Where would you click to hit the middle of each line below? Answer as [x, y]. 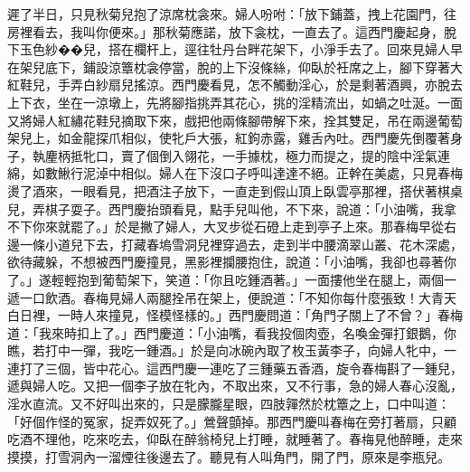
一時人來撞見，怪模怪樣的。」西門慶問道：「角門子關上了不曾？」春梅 [260, 315]
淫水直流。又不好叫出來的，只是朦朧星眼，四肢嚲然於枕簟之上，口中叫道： [229, 404]
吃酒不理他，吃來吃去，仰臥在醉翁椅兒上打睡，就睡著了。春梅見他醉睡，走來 [235, 439]
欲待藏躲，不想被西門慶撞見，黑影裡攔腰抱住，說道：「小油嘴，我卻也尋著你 [232, 262]
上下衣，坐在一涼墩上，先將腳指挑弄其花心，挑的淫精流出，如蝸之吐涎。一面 [235, 102]
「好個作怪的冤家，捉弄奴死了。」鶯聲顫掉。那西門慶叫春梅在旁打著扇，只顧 [232, 421]
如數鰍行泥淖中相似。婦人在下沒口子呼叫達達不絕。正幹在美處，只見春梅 [247, 173]
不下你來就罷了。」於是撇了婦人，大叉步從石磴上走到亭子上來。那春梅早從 [226, 227]
